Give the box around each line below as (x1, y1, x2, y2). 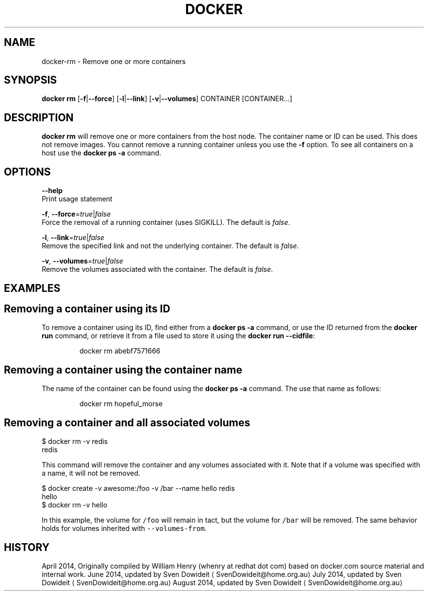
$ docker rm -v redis (42, 437, 108, 446)
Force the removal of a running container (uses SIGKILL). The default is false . (42, 218, 290, 227)
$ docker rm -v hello (42, 501, 107, 509)
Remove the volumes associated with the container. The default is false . (42, 265, 273, 274)
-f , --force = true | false (42, 210, 111, 219)
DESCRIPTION (4, 111, 74, 124)
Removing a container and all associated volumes (4, 416, 250, 429)
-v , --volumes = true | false (42, 257, 124, 265)
